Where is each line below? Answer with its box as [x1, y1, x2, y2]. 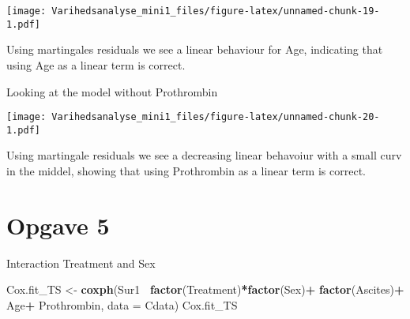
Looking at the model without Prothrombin [6, 83, 218, 99]
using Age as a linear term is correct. [6, 56, 186, 73]
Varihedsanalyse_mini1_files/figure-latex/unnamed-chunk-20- [51, 111, 380, 123]
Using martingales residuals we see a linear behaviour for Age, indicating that [6, 41, 383, 58]
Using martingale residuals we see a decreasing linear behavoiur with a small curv [6, 147, 402, 163]
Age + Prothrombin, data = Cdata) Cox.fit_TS [6, 296, 238, 313]
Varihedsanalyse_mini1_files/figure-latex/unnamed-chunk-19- [51, 6, 380, 17]
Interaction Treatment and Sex [6, 254, 156, 271]
